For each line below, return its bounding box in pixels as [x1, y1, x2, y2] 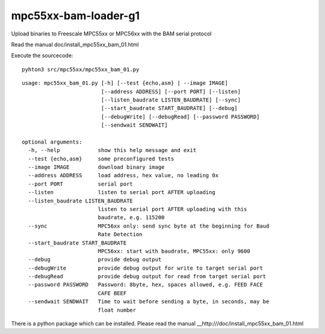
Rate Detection [97, 231, 143, 238]
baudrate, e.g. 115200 [97, 214, 165, 221]
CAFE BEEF [97, 290, 127, 297]
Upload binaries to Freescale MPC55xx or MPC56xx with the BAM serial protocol [11, 30, 212, 37]
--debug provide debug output [28, 256, 162, 263]
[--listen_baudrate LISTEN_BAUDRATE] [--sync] [101, 96, 241, 103]
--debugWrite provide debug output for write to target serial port [28, 264, 263, 272]
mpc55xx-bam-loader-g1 [11, 9, 140, 22]
